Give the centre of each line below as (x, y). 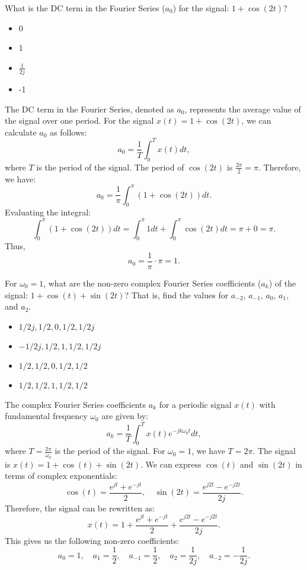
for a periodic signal (195, 404)
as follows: (68, 132)
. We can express (171, 464)
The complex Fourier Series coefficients (76, 404)
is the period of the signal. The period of (110, 167)
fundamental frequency (46, 416)
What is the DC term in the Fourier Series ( (85, 8)
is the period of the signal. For (110, 451)
